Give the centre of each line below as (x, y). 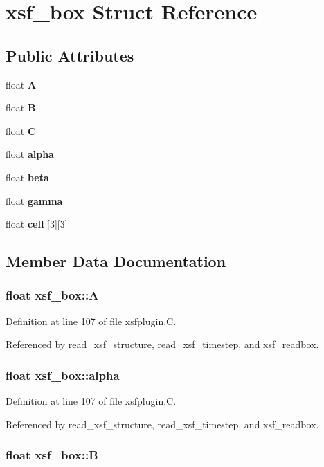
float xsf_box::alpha (63, 375)
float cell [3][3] (37, 224)
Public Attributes (70, 55)
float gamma (34, 200)
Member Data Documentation (116, 261)
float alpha (30, 154)
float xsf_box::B (52, 455)
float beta (27, 177)
